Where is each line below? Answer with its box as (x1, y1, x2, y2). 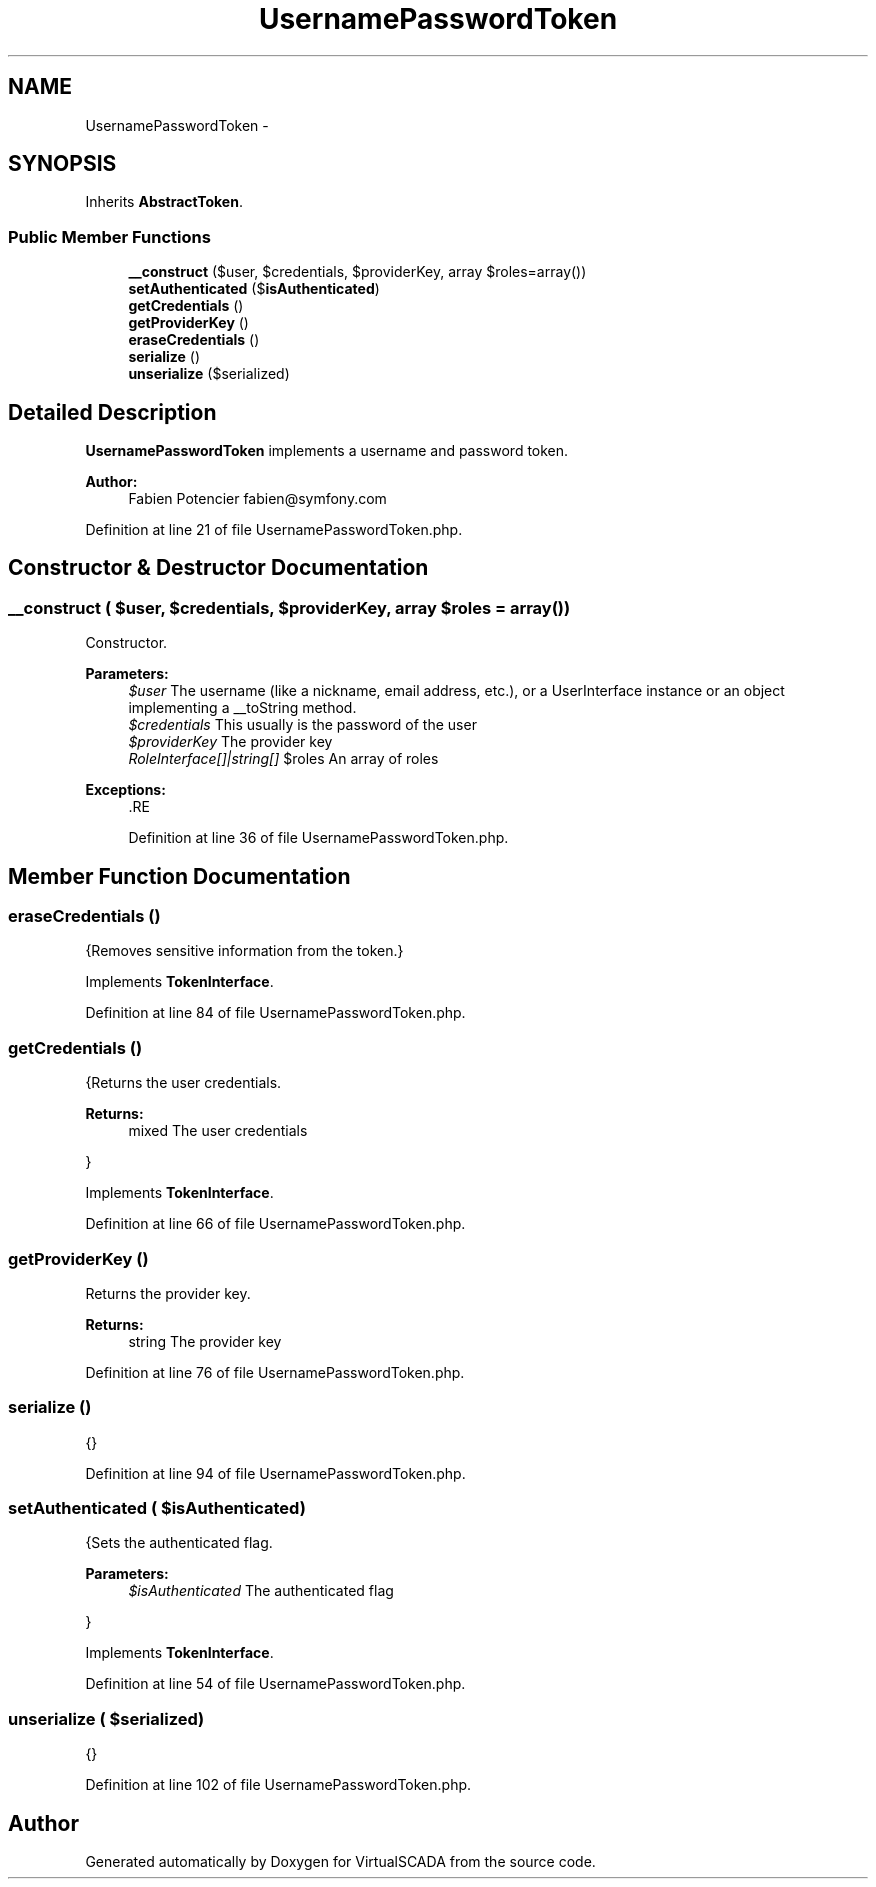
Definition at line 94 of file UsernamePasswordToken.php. (85, 1464, 466, 1482)
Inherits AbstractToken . (85, 193, 243, 211)
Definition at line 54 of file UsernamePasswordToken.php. (85, 1675, 466, 1693)
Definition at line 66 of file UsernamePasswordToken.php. (85, 1215, 466, 1233)
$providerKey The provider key (128, 733, 333, 751)
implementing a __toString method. (128, 699, 357, 717)
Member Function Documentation (8, 863, 351, 889)
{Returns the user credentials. (85, 1074, 282, 1092)
